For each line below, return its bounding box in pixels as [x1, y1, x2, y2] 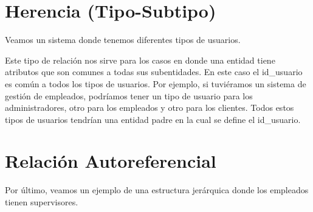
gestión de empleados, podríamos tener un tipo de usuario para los [5, 89, 253, 102]
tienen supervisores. [5, 196, 78, 208]
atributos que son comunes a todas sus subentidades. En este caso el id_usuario [5, 65, 303, 78]
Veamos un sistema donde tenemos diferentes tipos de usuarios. [5, 33, 241, 46]
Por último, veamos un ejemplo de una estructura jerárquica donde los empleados [5, 184, 309, 196]
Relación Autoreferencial [5, 148, 216, 173]
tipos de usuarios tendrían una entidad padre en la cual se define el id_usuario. [5, 113, 301, 125]
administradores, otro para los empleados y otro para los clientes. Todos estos [5, 101, 294, 114]
